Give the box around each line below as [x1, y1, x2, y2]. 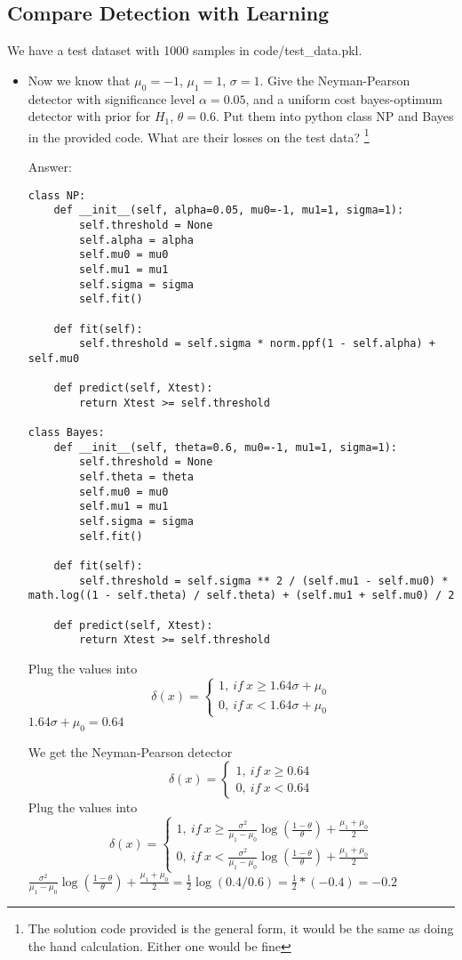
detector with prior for [28, 107, 151, 125]
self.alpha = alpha [79, 233, 194, 246]
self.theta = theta [79, 471, 194, 484]
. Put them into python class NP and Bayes [215, 107, 454, 125]
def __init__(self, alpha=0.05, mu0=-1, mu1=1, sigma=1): [53, 204, 404, 217]
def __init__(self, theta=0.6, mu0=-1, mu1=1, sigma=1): [53, 440, 398, 454]
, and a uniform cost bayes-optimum [245, 89, 443, 108]
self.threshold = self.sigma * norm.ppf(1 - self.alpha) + [79, 337, 435, 351]
